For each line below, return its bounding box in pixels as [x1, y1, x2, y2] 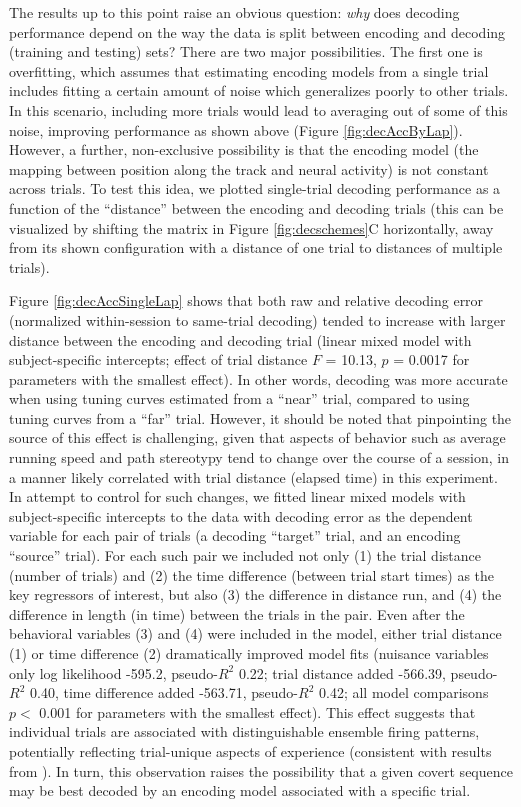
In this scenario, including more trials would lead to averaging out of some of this [9, 99, 508, 120]
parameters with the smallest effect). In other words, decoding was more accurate [9, 368, 508, 389]
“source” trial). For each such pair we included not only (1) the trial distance [9, 545, 481, 566]
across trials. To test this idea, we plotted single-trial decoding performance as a [9, 178, 501, 199]
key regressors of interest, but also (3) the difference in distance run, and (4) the [9, 584, 502, 605]
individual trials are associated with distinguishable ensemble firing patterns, [9, 721, 480, 742]
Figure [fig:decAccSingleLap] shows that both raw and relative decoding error [9, 290, 484, 311]
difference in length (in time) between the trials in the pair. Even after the [9, 603, 465, 624]
